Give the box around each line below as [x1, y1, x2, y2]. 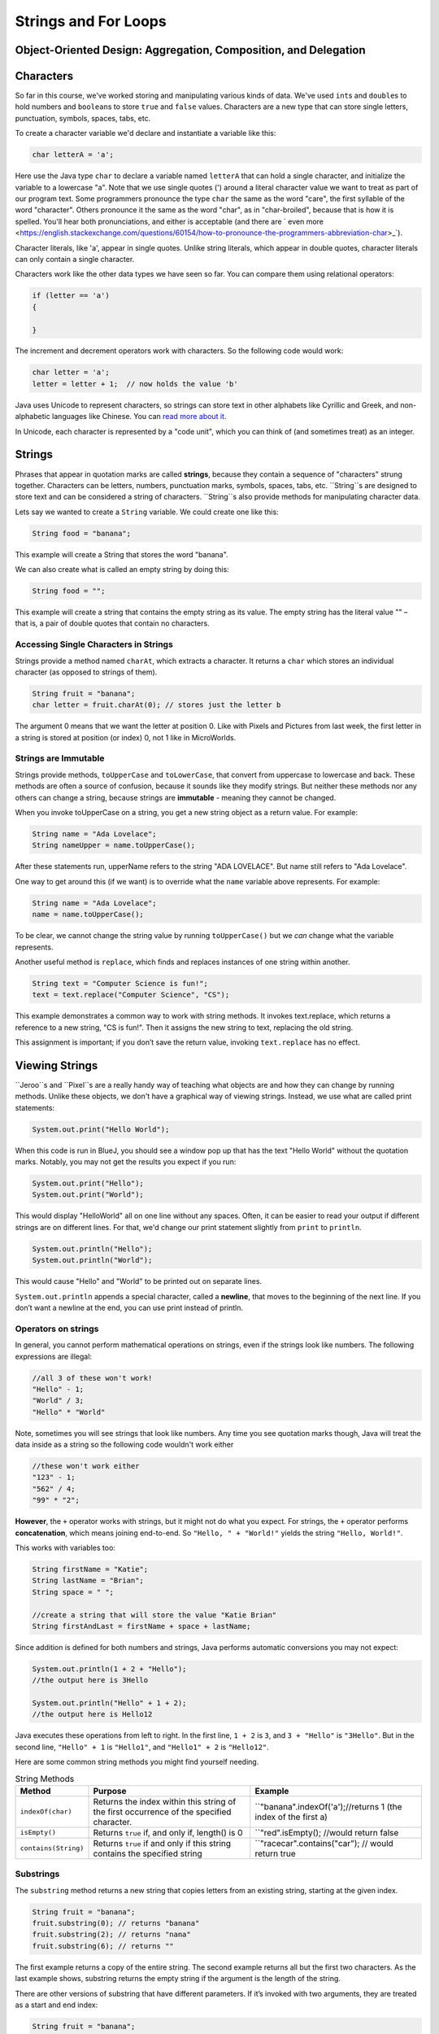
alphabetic [15, 412, 50, 421]
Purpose [93, 1785, 127, 1796]
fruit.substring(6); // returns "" [32, 1941, 174, 1950]
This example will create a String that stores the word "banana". [15, 549, 228, 559]
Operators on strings [15, 1323, 99, 1334]
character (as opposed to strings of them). [15, 667, 158, 677]
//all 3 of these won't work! [32, 1373, 153, 1382]
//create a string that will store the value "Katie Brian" [32, 1610, 277, 1619]
